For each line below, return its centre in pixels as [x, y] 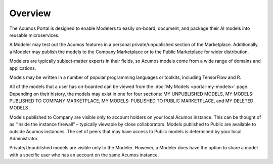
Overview [30, 13]
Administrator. [24, 139]
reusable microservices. [34, 35]
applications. [23, 68]
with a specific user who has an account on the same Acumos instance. [84, 155]
